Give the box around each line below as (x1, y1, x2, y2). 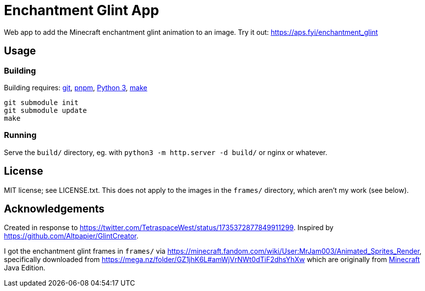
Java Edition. (4, 264, 46, 272)
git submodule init (4, 98, 79, 106)
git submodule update (4, 106, 87, 114)
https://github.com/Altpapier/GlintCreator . (4, 232, 139, 240)
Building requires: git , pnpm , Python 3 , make (4, 83, 147, 92)
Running (4, 130, 37, 140)
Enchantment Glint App (4, 2, 159, 19)
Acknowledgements (4, 202, 105, 215)
